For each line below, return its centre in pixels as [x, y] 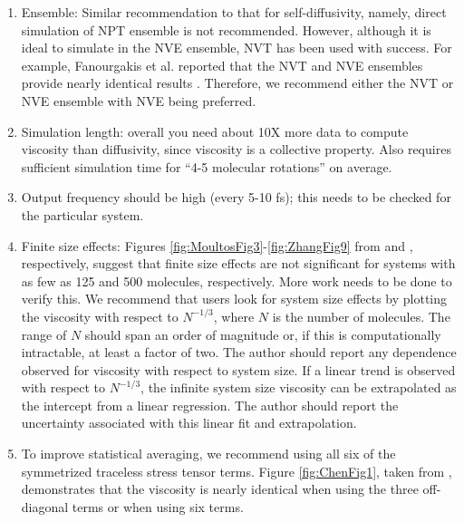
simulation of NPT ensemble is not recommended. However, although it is [226, 29]
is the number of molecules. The [361, 316]
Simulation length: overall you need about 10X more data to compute [215, 131]
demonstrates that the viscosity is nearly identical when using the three [220, 489]
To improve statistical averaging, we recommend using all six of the [208, 454]
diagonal [45, 506]
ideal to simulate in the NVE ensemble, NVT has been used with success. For [237, 48]
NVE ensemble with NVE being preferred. [139, 100]
